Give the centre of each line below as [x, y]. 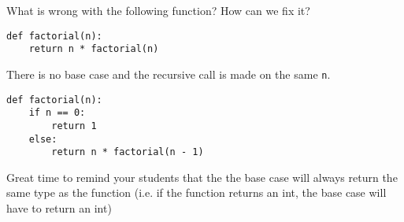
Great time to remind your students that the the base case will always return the [202, 177]
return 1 [74, 126]
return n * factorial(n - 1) [128, 152]
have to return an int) [59, 208]
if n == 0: [57, 113]
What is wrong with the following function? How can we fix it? [158, 10]
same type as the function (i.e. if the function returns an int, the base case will [196, 192]
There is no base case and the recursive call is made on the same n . [169, 74]
